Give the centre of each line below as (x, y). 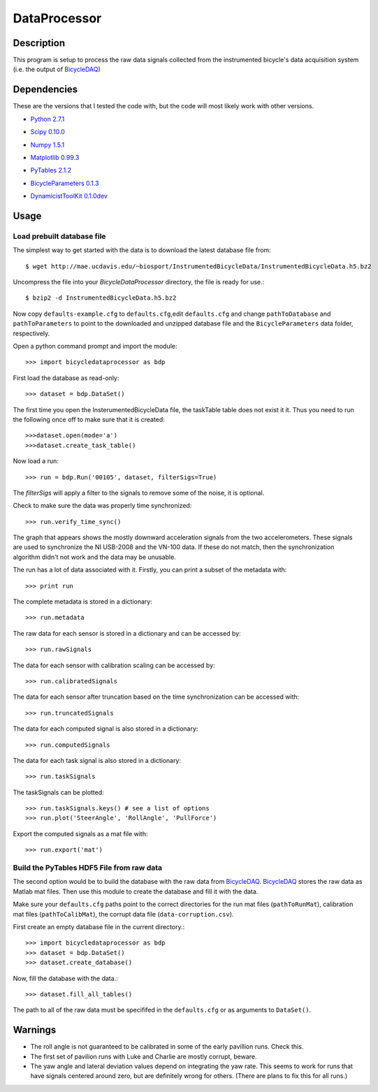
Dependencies (45, 90)
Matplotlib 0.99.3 (55, 157)
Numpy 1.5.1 (48, 145)
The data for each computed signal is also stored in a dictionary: (106, 729)
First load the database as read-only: (66, 378)
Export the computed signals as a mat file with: (80, 833)
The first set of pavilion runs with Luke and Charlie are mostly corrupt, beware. (144, 1056)
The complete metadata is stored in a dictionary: (83, 602)
